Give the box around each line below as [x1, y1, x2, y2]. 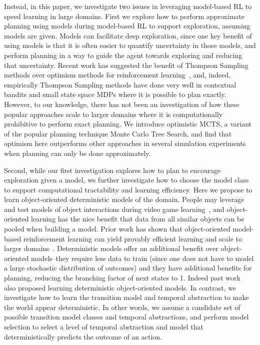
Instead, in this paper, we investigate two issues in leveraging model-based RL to [4, 1, 252, 11]
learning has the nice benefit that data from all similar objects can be [31, 213, 244, 224]
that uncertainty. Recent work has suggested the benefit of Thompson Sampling [4, 59, 248, 70]
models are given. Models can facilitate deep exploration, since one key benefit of [4, 30, 252, 40]
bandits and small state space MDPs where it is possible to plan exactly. [4, 89, 226, 99]
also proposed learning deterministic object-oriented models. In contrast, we [4, 282, 236, 292]
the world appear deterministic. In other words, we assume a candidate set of [4, 301, 240, 312]
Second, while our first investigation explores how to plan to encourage [4, 164, 221, 175]
